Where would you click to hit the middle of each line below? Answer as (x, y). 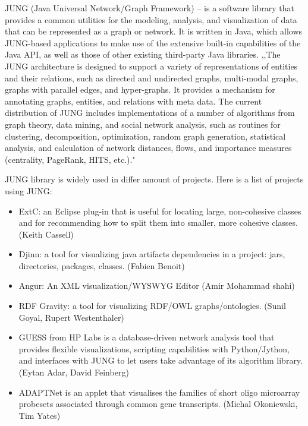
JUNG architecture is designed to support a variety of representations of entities (151, 66)
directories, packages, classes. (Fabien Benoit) (102, 265)
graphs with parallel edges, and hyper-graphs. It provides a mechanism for (140, 89)
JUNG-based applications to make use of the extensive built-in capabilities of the (153, 42)
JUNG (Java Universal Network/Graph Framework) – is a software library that (150, 8)
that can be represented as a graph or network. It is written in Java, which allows (154, 31)
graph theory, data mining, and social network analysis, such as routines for (143, 124)
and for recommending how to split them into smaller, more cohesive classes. (158, 223)
